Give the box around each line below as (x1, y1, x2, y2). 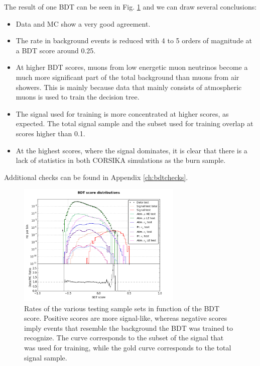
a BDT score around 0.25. (16, 45, 96, 55)
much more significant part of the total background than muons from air (16, 71, 239, 82)
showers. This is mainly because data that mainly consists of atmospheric (16, 81, 242, 92)
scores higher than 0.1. (16, 128, 85, 138)
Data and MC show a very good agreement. (16, 18, 151, 29)
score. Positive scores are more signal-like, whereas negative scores (24, 313, 227, 323)
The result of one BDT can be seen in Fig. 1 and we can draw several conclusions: (4, 2, 257, 12)
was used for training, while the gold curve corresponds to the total (24, 342, 231, 352)
